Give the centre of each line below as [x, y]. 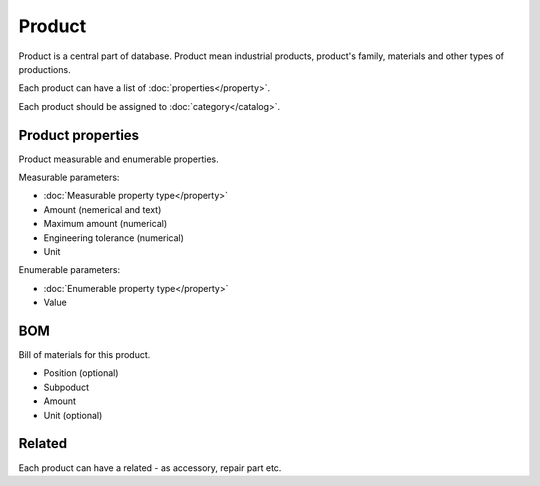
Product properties [79, 135]
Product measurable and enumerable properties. [118, 159]
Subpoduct [66, 387]
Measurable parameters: [69, 177]
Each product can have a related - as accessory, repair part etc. [150, 467]
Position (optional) [81, 373]
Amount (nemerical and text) [102, 209]
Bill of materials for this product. [84, 355]
